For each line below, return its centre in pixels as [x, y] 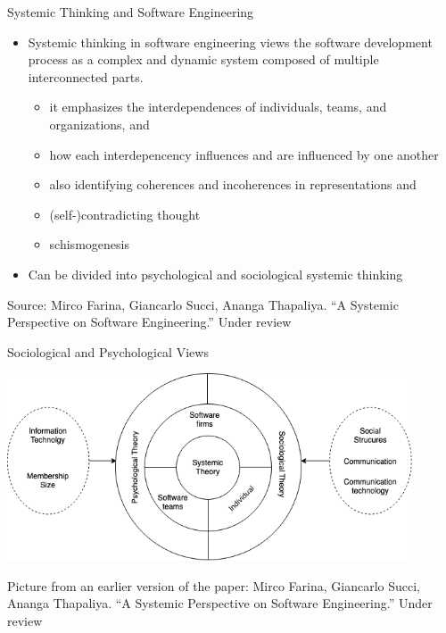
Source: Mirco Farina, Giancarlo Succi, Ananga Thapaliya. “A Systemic [203, 304]
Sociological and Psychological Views [108, 351]
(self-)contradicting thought [125, 214]
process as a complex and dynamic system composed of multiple [203, 59]
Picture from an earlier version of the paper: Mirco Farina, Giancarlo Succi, [214, 585]
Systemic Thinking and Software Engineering [131, 12]
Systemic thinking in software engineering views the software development [230, 42]
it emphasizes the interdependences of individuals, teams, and [218, 107]
